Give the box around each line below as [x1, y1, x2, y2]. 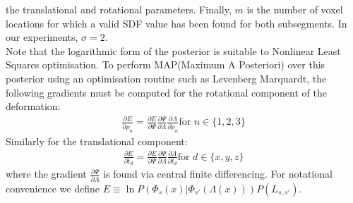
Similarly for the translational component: [6, 133, 188, 148]
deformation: [6, 99, 61, 113]
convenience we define [6, 180, 100, 195]
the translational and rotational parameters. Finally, [6, 2, 232, 16]
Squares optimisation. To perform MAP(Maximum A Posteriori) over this [6, 57, 325, 72]
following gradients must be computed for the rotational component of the [6, 85, 327, 99]
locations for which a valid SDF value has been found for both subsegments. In [6, 16, 347, 30]
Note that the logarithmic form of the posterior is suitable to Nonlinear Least [6, 43, 341, 58]
